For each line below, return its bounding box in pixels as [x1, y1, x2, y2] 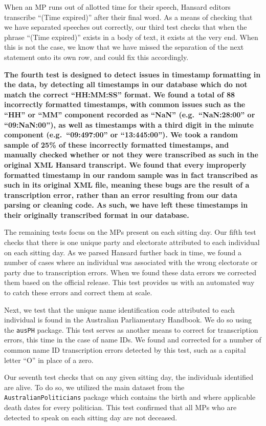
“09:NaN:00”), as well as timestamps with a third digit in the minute [4, 119, 254, 130]
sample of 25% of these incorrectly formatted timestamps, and [4, 139, 229, 150]
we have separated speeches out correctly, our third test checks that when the [4, 22, 247, 32]
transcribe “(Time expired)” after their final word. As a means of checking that [4, 11, 253, 22]
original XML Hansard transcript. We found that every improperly [4, 159, 247, 170]
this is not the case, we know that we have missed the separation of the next [4, 42, 244, 52]
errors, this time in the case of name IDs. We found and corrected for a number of [4, 334, 261, 345]
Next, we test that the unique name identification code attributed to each [4, 304, 235, 315]
